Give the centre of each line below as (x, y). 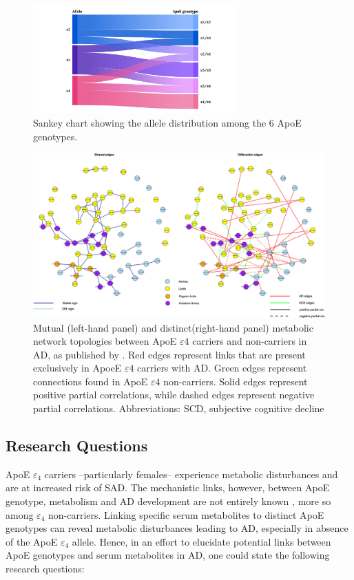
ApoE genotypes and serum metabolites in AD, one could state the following (168, 555)
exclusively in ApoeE (77, 368)
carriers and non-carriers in (250, 341)
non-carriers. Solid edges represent (236, 381)
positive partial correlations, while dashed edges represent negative (174, 395)
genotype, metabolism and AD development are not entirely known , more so (168, 501)
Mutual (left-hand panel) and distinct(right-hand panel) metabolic (173, 327)
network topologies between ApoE (105, 341)
